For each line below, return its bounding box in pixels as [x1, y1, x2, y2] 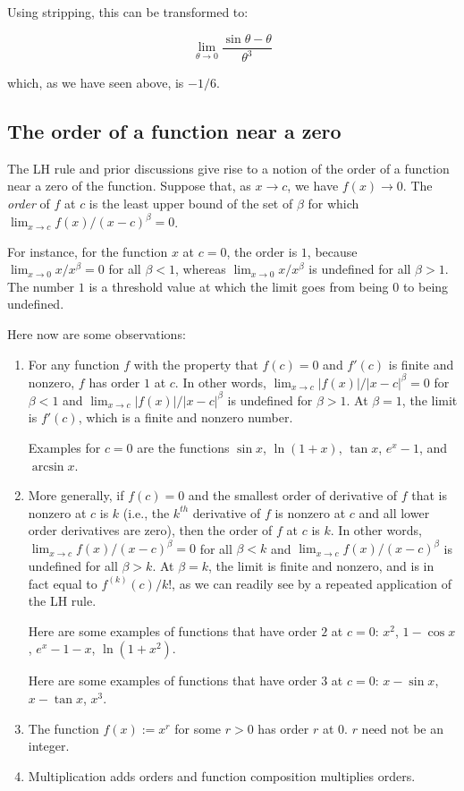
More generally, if [28, 486, 124, 505]
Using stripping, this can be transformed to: [7, 3, 249, 21]
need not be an [361, 719, 444, 737]
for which [308, 193, 359, 212]
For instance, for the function [7, 242, 168, 260]
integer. [28, 736, 70, 755]
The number [7, 276, 75, 295]
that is [411, 486, 448, 505]
